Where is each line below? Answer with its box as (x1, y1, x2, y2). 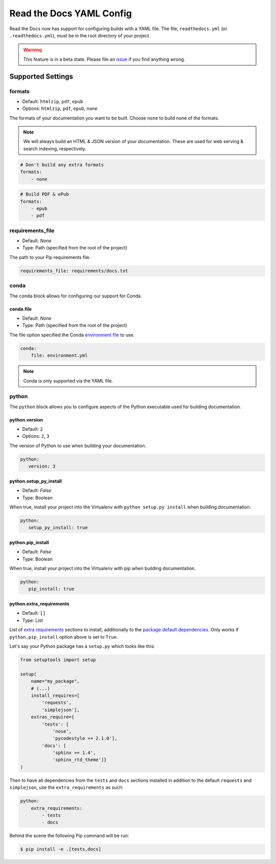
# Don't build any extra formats (20, 161, 104, 168)
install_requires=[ (31, 692, 80, 698)
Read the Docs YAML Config (9, 8, 132, 19)
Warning (23, 46, 42, 53)
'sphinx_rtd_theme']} (52, 757, 107, 763)
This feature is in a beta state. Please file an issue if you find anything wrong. (23, 56, 186, 62)
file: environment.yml (31, 353, 88, 359)
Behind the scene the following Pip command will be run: (9, 833, 129, 839)
